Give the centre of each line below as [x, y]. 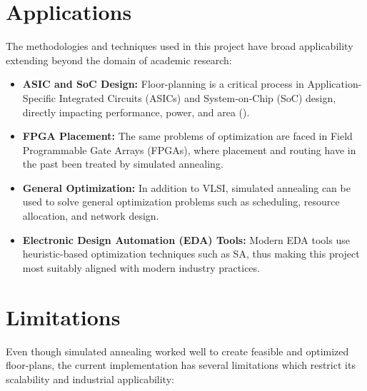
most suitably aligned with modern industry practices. [141, 267]
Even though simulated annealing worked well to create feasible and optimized [177, 351]
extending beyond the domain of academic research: [119, 60]
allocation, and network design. [91, 216]
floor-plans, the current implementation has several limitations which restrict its [181, 365]
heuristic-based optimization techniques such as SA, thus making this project [191, 254]
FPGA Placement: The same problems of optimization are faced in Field [187, 136]
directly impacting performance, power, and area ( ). [136, 112]
